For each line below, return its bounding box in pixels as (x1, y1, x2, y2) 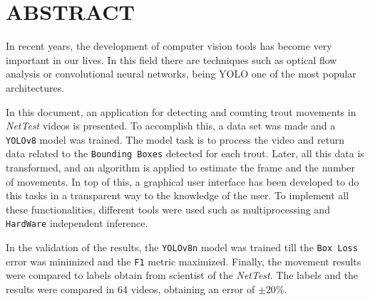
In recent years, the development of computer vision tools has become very (6, 38, 332, 53)
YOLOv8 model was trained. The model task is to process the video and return (6, 132, 345, 147)
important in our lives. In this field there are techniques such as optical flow (6, 52, 337, 67)
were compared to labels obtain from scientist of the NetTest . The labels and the (6, 268, 359, 282)
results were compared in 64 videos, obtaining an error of (6, 281, 255, 296)
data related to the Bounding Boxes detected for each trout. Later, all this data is (6, 146, 364, 161)
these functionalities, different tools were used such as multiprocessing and (6, 201, 330, 216)
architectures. (6, 80, 65, 95)
